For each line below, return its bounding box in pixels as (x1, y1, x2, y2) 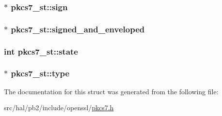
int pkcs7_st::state (4, 45, 78, 57)
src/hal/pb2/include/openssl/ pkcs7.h (4, 102, 114, 113)
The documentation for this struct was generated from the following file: (4, 86, 219, 96)
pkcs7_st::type (11, 67, 70, 79)
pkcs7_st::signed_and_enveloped (11, 23, 145, 35)
